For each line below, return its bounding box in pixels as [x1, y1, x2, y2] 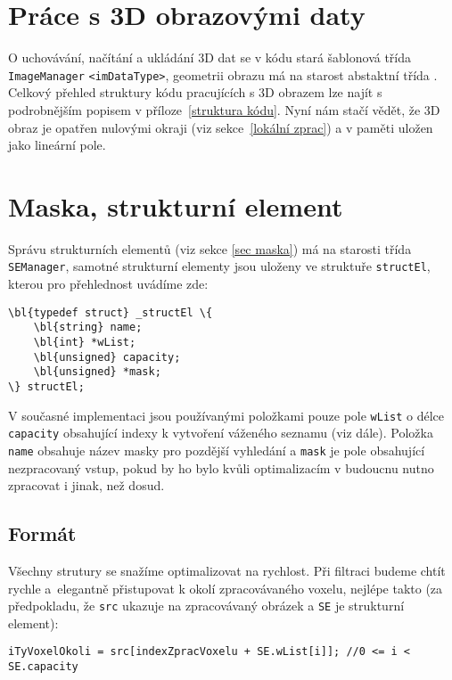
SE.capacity [8, 660, 78, 674]
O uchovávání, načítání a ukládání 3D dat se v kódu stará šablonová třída [8, 48, 412, 67]
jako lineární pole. [8, 135, 106, 154]
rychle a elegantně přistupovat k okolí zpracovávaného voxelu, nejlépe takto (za [8, 578, 443, 597]
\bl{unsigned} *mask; [33, 365, 161, 379]
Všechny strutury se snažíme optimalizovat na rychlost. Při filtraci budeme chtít [8, 561, 446, 580]
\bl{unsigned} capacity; [33, 350, 181, 364]
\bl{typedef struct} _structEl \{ [8, 306, 213, 319]
